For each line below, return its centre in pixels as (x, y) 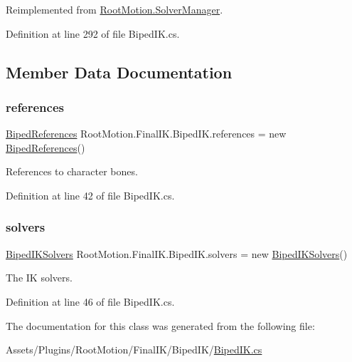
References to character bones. (72, 171)
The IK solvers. (39, 278)
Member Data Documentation (119, 72)
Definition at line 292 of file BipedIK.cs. (93, 33)
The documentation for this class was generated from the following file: (160, 325)
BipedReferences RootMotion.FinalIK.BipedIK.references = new (146, 134)
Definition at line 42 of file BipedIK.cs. (90, 195)
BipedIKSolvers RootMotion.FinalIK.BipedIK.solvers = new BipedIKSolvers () (177, 253)
